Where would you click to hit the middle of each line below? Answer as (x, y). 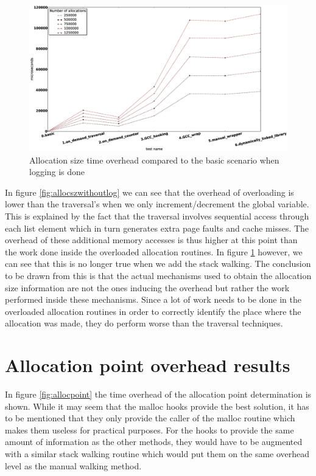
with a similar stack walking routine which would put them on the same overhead (157, 453)
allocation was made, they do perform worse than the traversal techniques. (144, 323)
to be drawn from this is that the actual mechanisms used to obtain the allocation (158, 275)
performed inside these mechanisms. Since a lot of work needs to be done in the (153, 299)
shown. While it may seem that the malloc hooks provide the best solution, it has (157, 406)
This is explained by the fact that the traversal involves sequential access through (157, 216)
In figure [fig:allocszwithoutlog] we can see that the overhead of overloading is (149, 192)
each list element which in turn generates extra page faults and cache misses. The (157, 228)
